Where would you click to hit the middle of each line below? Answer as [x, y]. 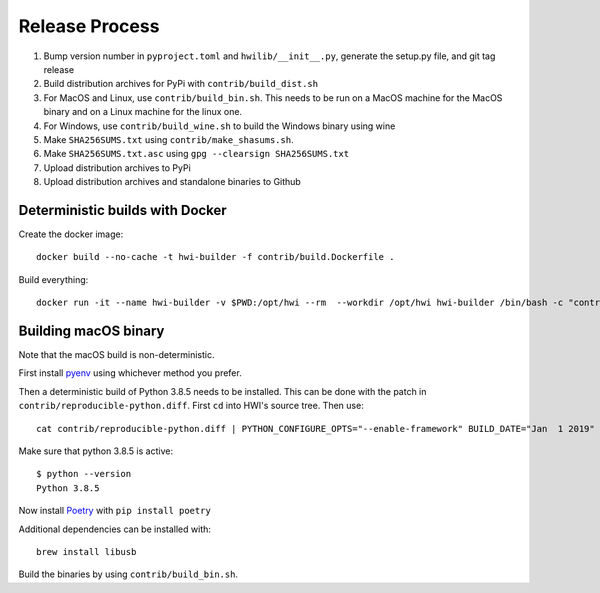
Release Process [89, 26]
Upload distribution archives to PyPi [117, 167]
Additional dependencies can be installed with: [115, 529]
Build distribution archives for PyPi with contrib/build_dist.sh [181, 84]
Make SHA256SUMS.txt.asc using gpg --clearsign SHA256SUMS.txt [196, 154]
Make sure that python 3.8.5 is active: [96, 451]
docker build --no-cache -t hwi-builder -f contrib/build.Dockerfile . [215, 257]
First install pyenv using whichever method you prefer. [130, 373]
